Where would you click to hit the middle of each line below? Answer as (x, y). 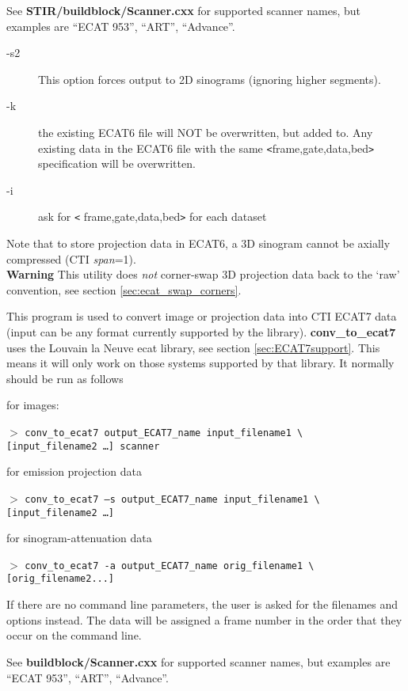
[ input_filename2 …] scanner (83, 446)
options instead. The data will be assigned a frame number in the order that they (204, 619)
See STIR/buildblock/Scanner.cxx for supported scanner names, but (184, 10)
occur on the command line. (74, 635)
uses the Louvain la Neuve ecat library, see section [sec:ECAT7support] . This (193, 347)
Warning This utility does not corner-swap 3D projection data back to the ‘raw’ (203, 274)
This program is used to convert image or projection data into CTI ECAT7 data (202, 316)
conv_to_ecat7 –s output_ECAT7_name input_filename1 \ (172, 499)
